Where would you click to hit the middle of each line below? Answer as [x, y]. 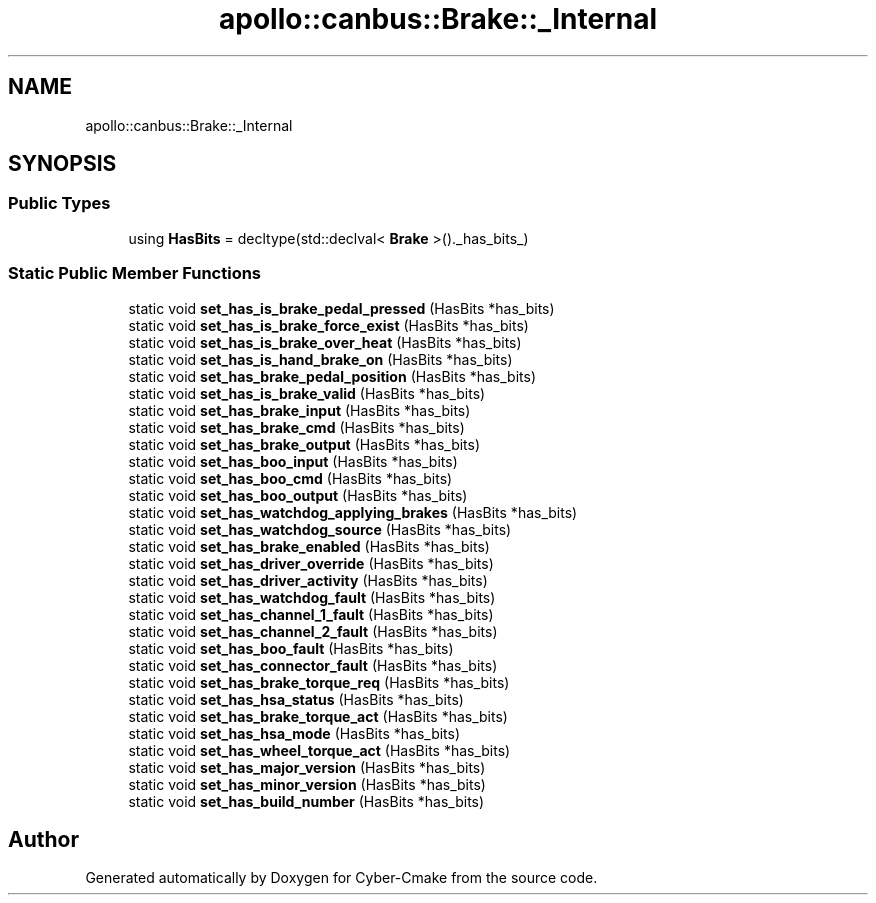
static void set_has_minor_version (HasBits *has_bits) [307, 784]
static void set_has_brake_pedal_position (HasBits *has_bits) [332, 376]
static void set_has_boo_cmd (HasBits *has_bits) [290, 478]
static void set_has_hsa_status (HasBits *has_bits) [296, 699]
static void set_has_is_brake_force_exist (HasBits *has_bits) [328, 325]
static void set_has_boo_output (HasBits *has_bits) [298, 495]
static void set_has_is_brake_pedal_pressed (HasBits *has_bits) [341, 308]
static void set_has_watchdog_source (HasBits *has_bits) [320, 529]
